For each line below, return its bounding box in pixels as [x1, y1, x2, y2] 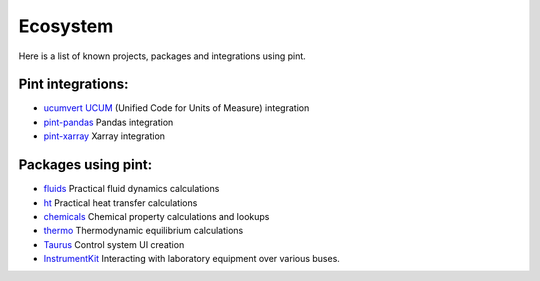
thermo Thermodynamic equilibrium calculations [43, 225, 244, 237]
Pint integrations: [18, 76, 129, 93]
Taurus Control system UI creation [43, 238, 185, 250]
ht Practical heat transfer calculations [43, 196, 198, 209]
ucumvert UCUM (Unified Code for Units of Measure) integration [43, 102, 310, 114]
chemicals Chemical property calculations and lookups [43, 210, 270, 222]
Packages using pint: [18, 156, 153, 174]
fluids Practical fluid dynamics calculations [43, 183, 220, 195]
